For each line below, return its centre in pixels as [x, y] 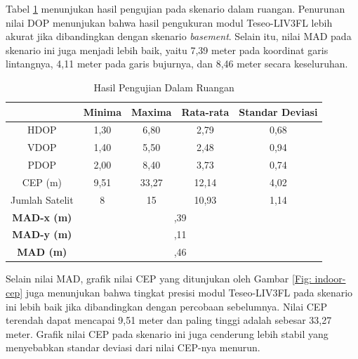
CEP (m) [42, 182]
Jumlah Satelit [42, 199]
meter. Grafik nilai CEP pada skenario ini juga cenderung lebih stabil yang [167, 333]
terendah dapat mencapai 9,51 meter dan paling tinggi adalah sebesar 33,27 [169, 320]
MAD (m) [42, 252]
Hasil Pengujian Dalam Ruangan [164, 87]
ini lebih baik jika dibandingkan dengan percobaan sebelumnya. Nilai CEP [166, 306]
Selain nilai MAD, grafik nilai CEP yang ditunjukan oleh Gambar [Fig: [159, 279]
